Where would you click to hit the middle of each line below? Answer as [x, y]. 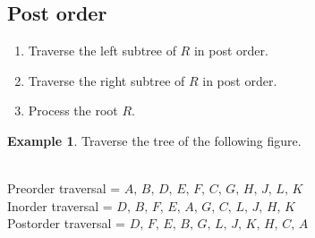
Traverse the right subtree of [106, 80]
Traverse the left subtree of [102, 51]
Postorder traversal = [66, 223]
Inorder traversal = [60, 205]
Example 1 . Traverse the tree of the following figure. [154, 140]
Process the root [73, 110]
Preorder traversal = [64, 188]
